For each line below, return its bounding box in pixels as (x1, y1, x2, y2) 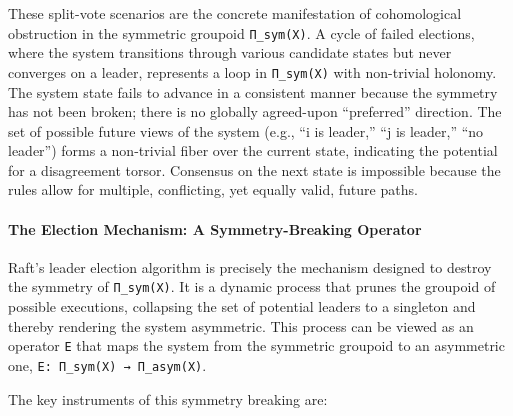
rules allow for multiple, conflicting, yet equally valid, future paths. (8, 179, 418, 200)
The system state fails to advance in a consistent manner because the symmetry (8, 81, 498, 102)
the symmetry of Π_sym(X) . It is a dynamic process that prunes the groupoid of (8, 276, 496, 297)
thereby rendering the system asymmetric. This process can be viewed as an (8, 315, 474, 336)
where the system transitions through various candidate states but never (8, 42, 452, 63)
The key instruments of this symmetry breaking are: (8, 388, 328, 409)
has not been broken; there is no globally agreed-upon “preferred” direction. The (8, 101, 502, 122)
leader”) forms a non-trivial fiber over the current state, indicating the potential (8, 140, 498, 161)
